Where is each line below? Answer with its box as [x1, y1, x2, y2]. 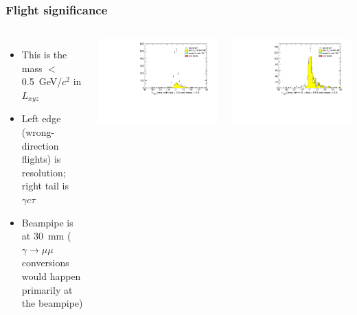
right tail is [21, 178, 69, 193]
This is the [21, 47, 67, 62]
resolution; [21, 165, 66, 179]
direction [21, 138, 59, 152]
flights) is [21, 152, 61, 166]
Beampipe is [21, 215, 73, 229]
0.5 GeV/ [21, 74, 62, 89]
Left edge [21, 111, 61, 126]
